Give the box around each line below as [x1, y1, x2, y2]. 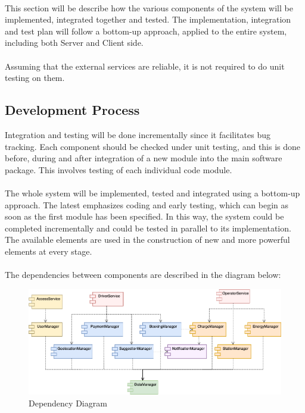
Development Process [5, 101, 140, 119]
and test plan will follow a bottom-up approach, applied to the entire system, [5, 24, 287, 37]
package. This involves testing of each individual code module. [5, 163, 232, 176]
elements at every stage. [5, 245, 92, 257]
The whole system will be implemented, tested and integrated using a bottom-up [5, 186, 300, 199]
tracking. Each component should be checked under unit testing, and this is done [5, 140, 301, 152]
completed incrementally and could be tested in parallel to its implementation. [5, 221, 291, 234]
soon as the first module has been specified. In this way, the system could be [5, 210, 284, 223]
